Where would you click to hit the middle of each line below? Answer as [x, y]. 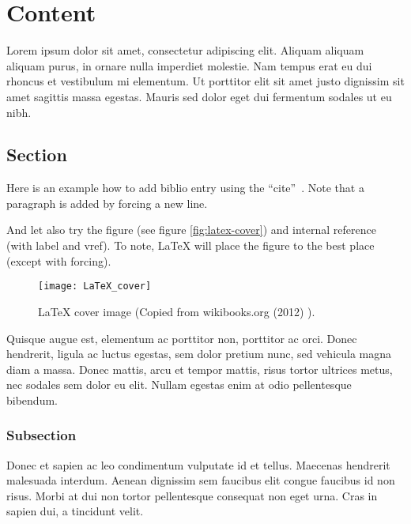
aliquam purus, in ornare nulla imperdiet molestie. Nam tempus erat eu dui [189, 65]
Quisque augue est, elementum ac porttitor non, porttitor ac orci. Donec [182, 338]
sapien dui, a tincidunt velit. [75, 511]
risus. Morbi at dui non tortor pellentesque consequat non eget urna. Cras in [192, 495]
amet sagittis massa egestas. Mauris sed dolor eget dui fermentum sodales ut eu [199, 96]
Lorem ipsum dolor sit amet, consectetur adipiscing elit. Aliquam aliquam [185, 50]
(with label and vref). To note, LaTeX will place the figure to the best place [190, 245]
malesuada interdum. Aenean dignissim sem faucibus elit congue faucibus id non [201, 480]
